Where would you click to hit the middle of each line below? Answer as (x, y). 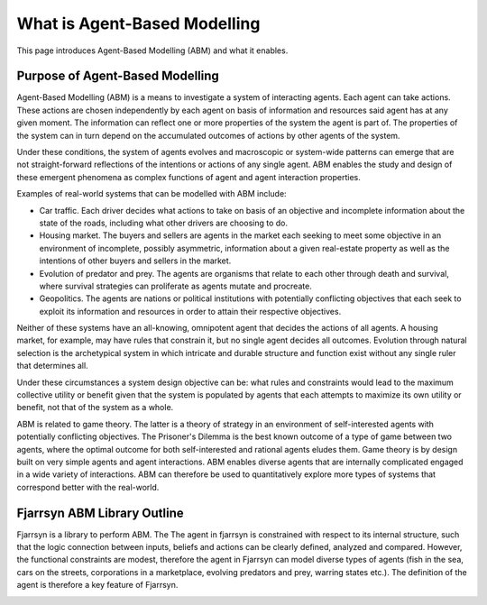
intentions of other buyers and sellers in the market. (135, 261)
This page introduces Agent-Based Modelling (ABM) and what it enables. (152, 50)
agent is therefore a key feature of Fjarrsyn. (97, 585)
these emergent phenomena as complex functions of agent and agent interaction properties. (188, 177)
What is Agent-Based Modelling (138, 23)
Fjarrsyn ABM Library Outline (100, 513)
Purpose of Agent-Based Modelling (118, 76)
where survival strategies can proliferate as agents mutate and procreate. (176, 286)
